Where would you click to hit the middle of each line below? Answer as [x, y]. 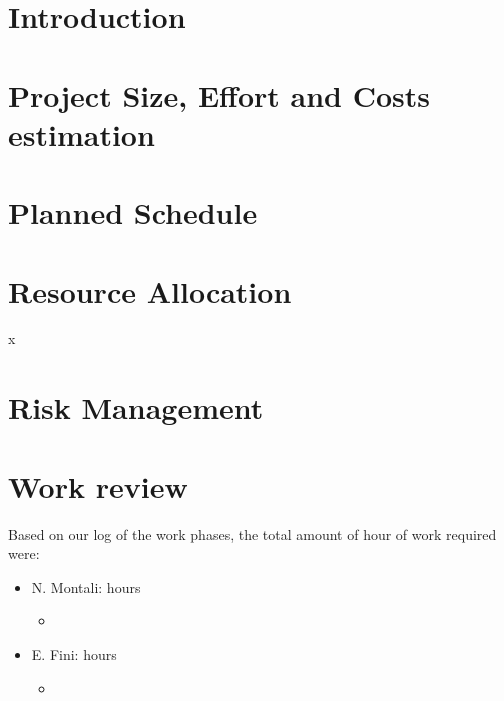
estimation [81, 133]
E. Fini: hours [74, 653]
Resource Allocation [150, 290]
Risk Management [136, 407]
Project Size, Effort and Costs [219, 94]
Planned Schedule [133, 212]
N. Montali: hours [86, 586]
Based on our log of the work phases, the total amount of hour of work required [252, 533]
